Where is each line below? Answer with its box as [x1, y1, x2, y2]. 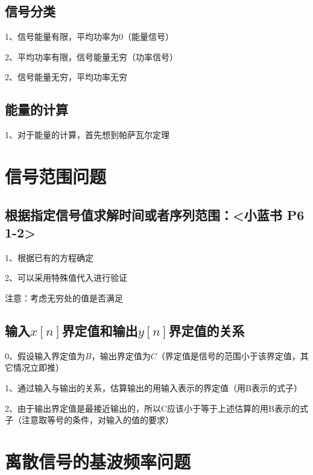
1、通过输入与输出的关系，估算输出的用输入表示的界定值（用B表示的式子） [5, 381, 302, 394]
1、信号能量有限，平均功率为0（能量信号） [5, 30, 174, 43]
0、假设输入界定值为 [5, 349, 85, 362]
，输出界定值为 [91, 349, 151, 362]
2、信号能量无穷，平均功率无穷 [5, 71, 127, 83]
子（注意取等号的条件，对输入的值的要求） [5, 414, 174, 426]
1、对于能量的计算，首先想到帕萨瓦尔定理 [5, 128, 169, 141]
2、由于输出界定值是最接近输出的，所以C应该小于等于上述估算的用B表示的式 [5, 401, 309, 414]
